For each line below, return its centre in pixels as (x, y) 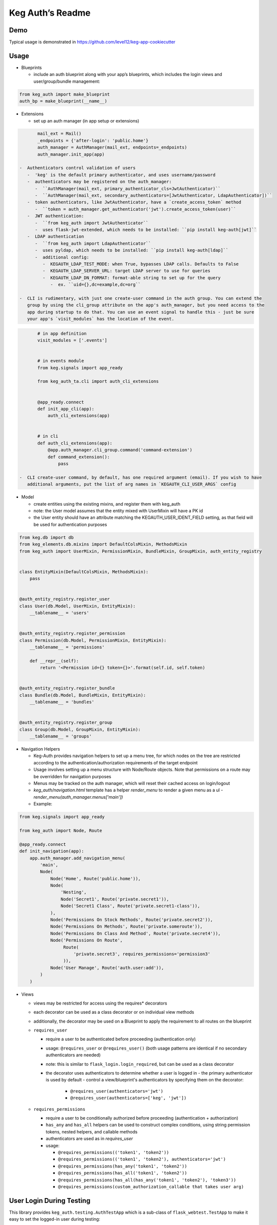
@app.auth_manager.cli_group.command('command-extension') (120, 450)
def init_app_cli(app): (66, 409)
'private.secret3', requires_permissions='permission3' (142, 954)
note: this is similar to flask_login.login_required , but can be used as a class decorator (140, 1064)
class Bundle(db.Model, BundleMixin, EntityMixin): (83, 695)
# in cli (48, 436)
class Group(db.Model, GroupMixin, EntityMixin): (80, 729)
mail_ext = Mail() (59, 134)
